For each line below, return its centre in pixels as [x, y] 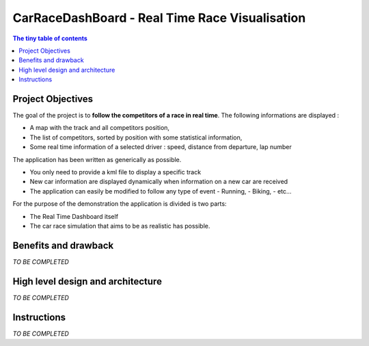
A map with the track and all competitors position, [100, 128]
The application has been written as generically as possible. [97, 159]
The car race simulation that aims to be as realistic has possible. [120, 226]
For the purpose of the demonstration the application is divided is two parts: [120, 204]
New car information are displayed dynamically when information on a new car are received [159, 182]
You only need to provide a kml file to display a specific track [115, 172]
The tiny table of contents [50, 38]
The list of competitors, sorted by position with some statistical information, [136, 137]
